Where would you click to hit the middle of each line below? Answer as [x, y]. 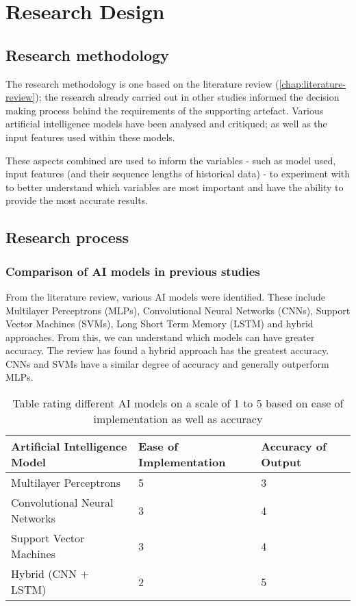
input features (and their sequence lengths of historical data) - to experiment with [178, 174]
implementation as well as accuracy [178, 419]
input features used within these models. [90, 137]
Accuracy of [294, 446]
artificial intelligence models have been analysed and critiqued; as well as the [166, 124]
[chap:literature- [313, 83]
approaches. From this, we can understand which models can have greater [160, 337]
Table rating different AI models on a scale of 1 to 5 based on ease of [178, 403]
